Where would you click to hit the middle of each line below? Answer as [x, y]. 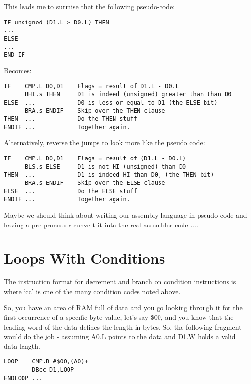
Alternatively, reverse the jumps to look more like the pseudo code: [104, 143]
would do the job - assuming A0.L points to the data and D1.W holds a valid [120, 336]
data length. [22, 346]
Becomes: [18, 70]
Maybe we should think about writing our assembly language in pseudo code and [125, 215]
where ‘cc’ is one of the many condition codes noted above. [92, 291]
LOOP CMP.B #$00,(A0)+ [46, 362]
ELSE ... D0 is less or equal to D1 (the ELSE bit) [111, 102]
